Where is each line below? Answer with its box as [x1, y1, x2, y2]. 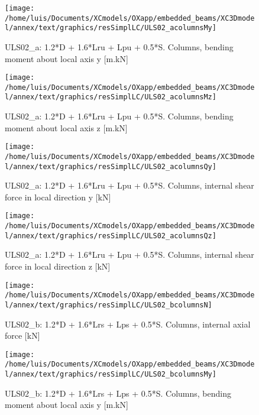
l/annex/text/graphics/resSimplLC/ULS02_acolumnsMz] [5, 93, 216, 102]
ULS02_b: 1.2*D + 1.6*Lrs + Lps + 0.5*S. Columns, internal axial [5, 317, 251, 330]
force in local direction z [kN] [5, 260, 111, 273]
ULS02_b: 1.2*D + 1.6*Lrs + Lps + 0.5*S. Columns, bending [5, 387, 231, 399]
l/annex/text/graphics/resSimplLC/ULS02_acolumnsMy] [5, 24, 216, 33]
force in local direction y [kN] [5, 190, 111, 203]
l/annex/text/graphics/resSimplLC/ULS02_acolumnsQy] [5, 162, 216, 171]
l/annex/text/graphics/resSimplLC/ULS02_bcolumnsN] [5, 300, 212, 309]
